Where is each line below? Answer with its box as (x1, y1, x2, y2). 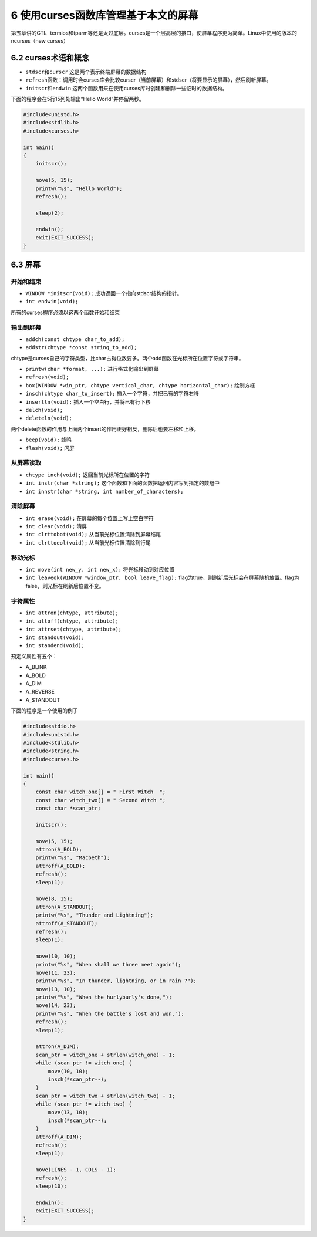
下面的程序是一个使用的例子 (11, 707, 78, 714)
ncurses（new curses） (11, 37, 69, 44)
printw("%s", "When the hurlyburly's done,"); (35, 994, 173, 1001)
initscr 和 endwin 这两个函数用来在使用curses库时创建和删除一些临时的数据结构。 (25, 85, 228, 92)
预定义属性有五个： (11, 653, 58, 660)
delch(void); (25, 407, 63, 414)
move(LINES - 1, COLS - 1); (35, 1167, 117, 1173)
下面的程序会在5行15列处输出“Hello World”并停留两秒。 (11, 96, 145, 103)
